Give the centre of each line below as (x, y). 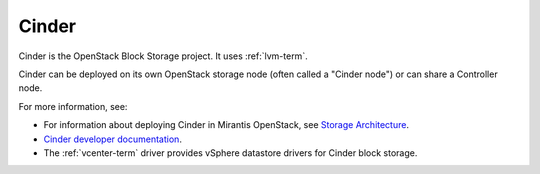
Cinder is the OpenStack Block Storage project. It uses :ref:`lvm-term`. (163, 56)
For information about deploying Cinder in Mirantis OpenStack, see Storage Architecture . (226, 125)
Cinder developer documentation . (112, 139)
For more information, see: (73, 106)
